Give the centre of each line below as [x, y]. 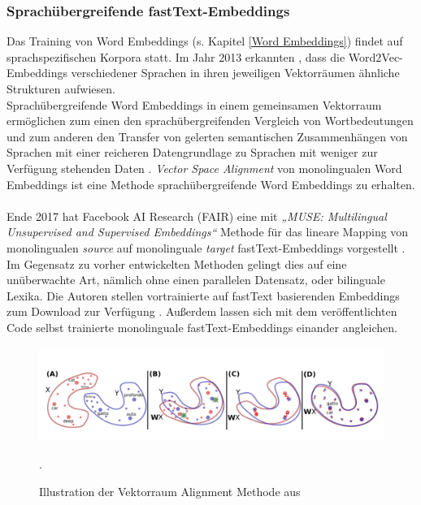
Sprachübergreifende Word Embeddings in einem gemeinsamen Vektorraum [194, 104]
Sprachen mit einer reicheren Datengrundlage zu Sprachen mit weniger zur [192, 152]
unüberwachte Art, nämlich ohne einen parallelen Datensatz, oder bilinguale [196, 280]
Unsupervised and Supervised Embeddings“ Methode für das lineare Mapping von [208, 232]
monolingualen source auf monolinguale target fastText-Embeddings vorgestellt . [206, 247]
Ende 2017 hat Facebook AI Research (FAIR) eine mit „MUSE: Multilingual [197, 216]
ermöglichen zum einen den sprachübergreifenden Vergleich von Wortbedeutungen [210, 121]
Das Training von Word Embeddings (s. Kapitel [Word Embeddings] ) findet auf [205, 41]
